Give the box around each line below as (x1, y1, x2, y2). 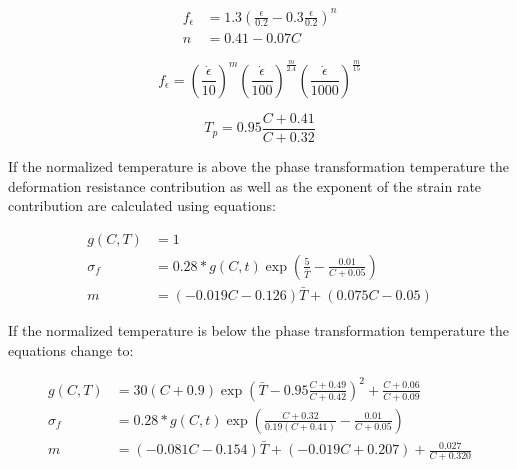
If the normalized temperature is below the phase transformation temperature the (8, 320, 510, 341)
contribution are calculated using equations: (8, 195, 276, 216)
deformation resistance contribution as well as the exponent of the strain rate (8, 175, 482, 196)
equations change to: (8, 339, 134, 360)
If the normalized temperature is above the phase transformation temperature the (8, 155, 510, 176)
